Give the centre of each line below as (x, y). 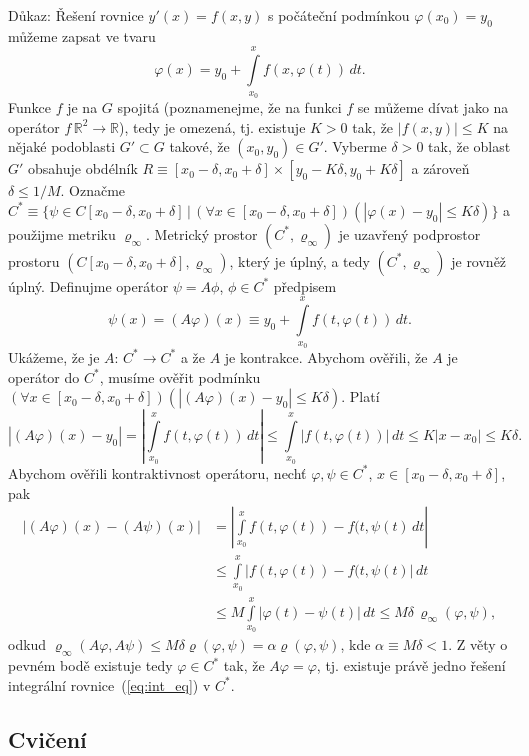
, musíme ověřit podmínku (180, 376)
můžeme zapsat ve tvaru (82, 35)
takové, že (199, 146)
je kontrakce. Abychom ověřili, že (326, 356)
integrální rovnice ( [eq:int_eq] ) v (109, 684)
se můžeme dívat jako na (433, 106)
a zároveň (440, 168)
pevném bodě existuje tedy (90, 665)
